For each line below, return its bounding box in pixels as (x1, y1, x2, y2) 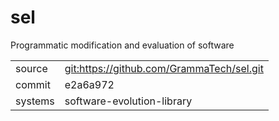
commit (15, 77, 51, 91)
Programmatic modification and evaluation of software (10, 39, 235, 51)
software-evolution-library (64, 94, 193, 108)
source (15, 61, 48, 75)
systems (15, 94, 55, 108)
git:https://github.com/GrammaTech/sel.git (64, 61, 264, 75)
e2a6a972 (64, 77, 115, 91)
